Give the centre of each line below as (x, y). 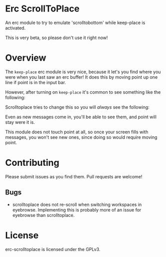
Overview (26, 58)
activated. (15, 28)
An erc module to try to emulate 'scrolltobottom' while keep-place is (75, 23)
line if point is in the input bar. (36, 82)
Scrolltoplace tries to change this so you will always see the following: (77, 107)
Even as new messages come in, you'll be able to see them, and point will (81, 117)
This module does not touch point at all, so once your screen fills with (77, 132)
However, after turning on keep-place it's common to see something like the (83, 92)
